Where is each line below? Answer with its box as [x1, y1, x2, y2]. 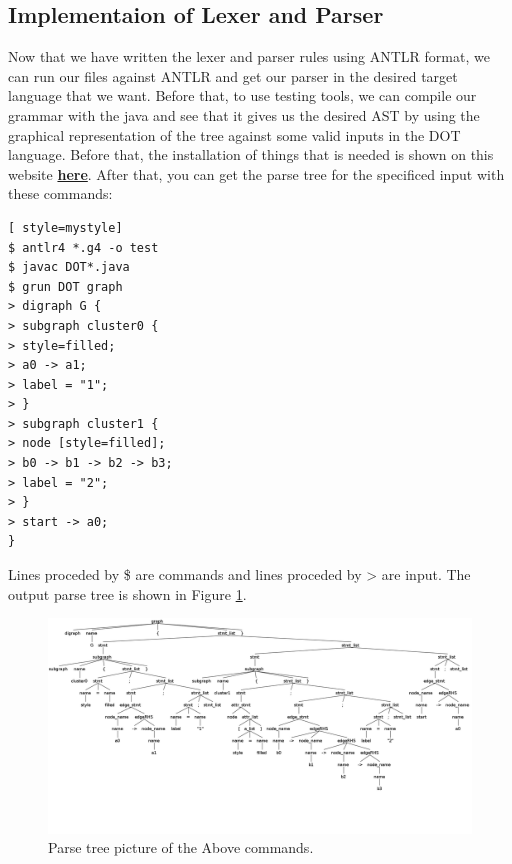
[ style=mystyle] [8, 220, 123, 235]
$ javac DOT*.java [8, 260, 130, 275]
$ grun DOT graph [8, 279, 123, 294]
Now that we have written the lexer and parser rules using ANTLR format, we [8, 46, 490, 67]
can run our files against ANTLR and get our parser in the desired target [8, 65, 458, 86]
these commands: [8, 183, 113, 204]
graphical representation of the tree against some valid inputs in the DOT [8, 124, 461, 145]
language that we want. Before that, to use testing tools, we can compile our [8, 85, 477, 106]
